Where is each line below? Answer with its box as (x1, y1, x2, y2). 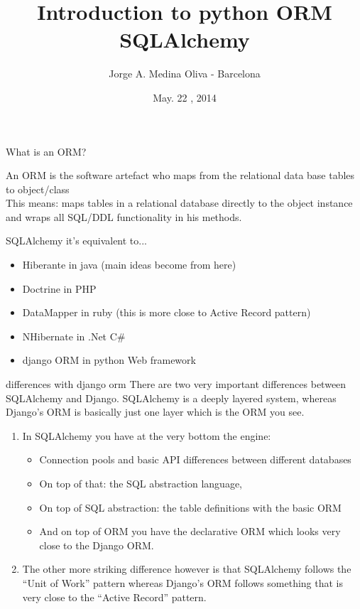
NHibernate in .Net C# (22, 328, 126, 343)
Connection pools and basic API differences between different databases (39, 452, 351, 467)
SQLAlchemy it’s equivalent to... (6, 233, 147, 248)
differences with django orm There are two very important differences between (6, 377, 347, 392)
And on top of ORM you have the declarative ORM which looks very (39, 524, 341, 539)
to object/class (6, 181, 70, 196)
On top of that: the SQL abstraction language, (39, 476, 242, 490)
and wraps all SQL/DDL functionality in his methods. (6, 209, 242, 224)
